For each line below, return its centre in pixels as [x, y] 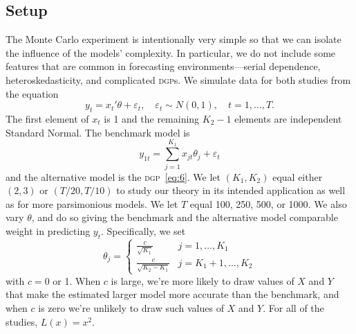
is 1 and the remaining [152, 118]
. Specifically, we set [143, 231]
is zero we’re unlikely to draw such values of [131, 308]
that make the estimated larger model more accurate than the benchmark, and [172, 294]
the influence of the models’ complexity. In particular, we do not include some [171, 52]
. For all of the [293, 308]
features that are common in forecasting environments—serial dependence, [163, 66]
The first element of [47, 118]
